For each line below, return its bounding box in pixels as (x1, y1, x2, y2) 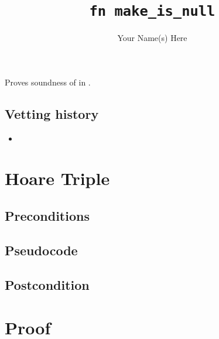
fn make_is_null (89, 3, 215, 20)
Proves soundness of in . (5, 76, 91, 88)
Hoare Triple (5, 166, 110, 190)
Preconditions (5, 207, 90, 224)
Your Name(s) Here (117, 32, 187, 44)
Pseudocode (5, 241, 78, 259)
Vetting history (5, 104, 99, 122)
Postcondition (5, 275, 90, 293)
